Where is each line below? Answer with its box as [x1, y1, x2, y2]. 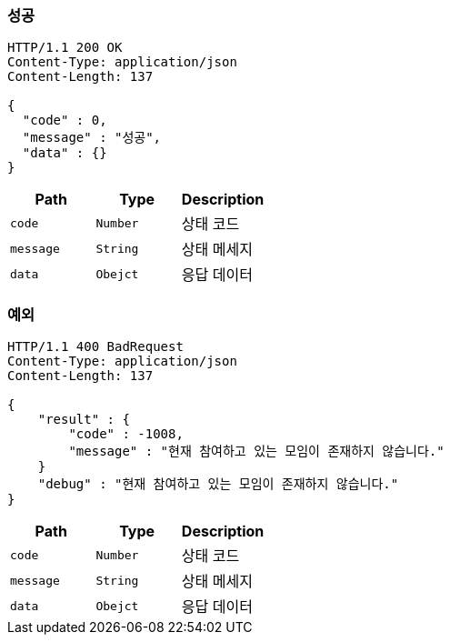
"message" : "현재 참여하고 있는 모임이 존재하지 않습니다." [68, 444, 445, 459]
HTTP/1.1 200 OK [7, 40, 123, 55]
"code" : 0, [22, 113, 107, 128]
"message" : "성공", [22, 130, 162, 145]
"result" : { [37, 412, 130, 427]
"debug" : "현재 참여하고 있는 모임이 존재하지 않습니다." [37, 476, 399, 492]
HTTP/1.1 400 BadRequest [7, 339, 184, 355]
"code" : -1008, [68, 426, 184, 442]
